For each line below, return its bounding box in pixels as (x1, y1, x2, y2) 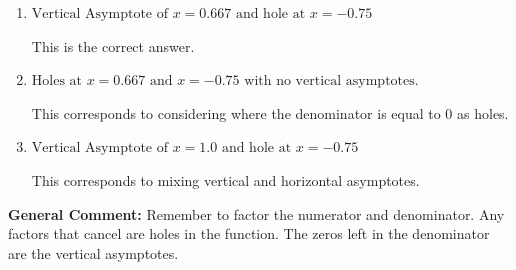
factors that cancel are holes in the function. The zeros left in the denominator (8, 223, 490, 244)
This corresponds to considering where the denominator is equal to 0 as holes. (31, 102, 509, 123)
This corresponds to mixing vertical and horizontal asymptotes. (31, 169, 420, 190)
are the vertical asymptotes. (8, 242, 179, 263)
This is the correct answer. (31, 35, 195, 56)
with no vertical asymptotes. (244, 74, 419, 89)
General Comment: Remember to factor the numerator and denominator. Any (8, 203, 505, 224)
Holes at (31, 74, 83, 89)
